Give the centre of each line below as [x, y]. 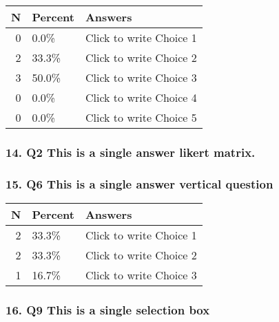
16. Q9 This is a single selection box [108, 309]
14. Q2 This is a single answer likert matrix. [131, 152]
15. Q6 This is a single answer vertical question [139, 183]
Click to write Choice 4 [141, 97]
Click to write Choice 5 [141, 117]
